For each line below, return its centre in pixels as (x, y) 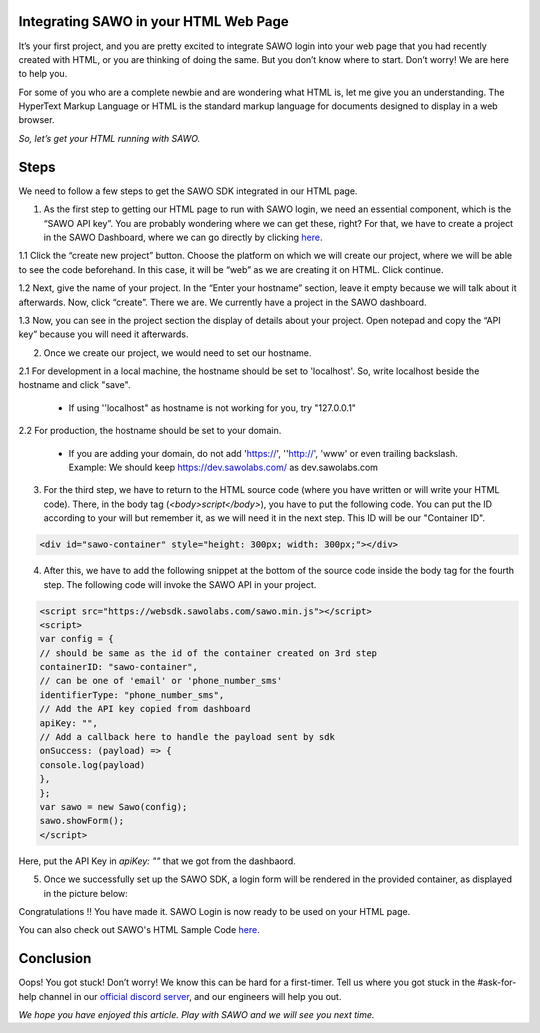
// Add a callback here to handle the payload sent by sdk (187, 737)
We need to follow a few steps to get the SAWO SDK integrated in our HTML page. (188, 191)
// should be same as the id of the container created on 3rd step (208, 653)
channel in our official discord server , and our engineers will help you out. (190, 996)
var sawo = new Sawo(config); (113, 806)
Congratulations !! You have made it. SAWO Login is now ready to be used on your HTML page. (214, 911)
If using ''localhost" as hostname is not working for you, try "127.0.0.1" (212, 407)
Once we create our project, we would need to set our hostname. (177, 352)
